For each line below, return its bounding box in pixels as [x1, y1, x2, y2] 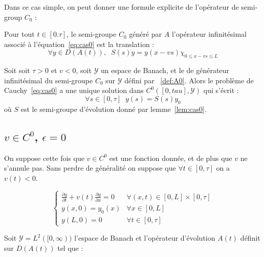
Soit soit [4, 65, 30, 76]
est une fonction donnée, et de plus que [109, 152, 232, 163]
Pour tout [4, 29, 35, 39]
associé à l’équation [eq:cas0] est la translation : [4, 38, 155, 49]
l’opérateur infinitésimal [171, 29, 247, 39]
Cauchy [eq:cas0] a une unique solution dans [4, 85, 144, 96]
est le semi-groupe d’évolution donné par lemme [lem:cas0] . [20, 103, 207, 114]
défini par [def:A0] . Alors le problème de [124, 75, 254, 85]
